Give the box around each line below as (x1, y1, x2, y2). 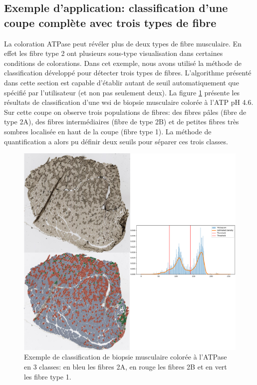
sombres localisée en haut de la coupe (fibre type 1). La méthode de (4, 126, 212, 136)
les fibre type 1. (24, 371, 71, 382)
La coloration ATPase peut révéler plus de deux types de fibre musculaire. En (4, 38, 242, 48)
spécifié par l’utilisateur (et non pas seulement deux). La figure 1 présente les (4, 87, 240, 97)
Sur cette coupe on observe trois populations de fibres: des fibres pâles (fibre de (4, 106, 247, 117)
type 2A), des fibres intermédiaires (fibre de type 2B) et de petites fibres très (4, 116, 239, 127)
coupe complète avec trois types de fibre (4, 14, 217, 30)
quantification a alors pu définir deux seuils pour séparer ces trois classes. (4, 136, 228, 146)
